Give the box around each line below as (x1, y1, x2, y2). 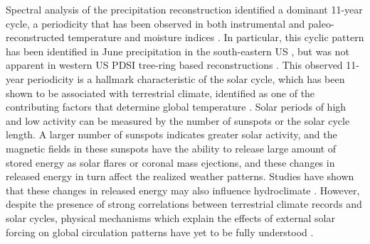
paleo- (308, 16, 334, 30)
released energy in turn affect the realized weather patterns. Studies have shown (6, 169, 354, 184)
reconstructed (6, 30, 65, 45)
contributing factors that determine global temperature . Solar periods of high (6, 99, 347, 114)
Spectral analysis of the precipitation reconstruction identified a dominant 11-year (6, 2, 363, 16)
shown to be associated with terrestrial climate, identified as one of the (6, 85, 315, 100)
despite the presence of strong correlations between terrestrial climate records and (6, 196, 362, 211)
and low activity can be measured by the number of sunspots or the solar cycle (6, 113, 350, 128)
